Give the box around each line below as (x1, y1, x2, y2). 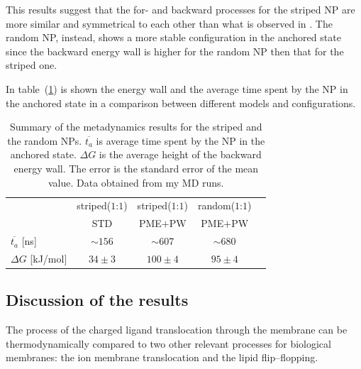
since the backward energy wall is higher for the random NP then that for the (6, 43, 344, 58)
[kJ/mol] (30, 250, 67, 265)
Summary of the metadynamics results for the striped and (9, 119, 262, 134)
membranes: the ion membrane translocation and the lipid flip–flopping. (6, 350, 318, 365)
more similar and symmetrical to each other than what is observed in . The (6, 16, 333, 31)
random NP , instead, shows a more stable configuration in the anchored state (6, 30, 341, 45)
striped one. (6, 57, 57, 72)
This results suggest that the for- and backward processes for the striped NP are (6, 2, 355, 16)
